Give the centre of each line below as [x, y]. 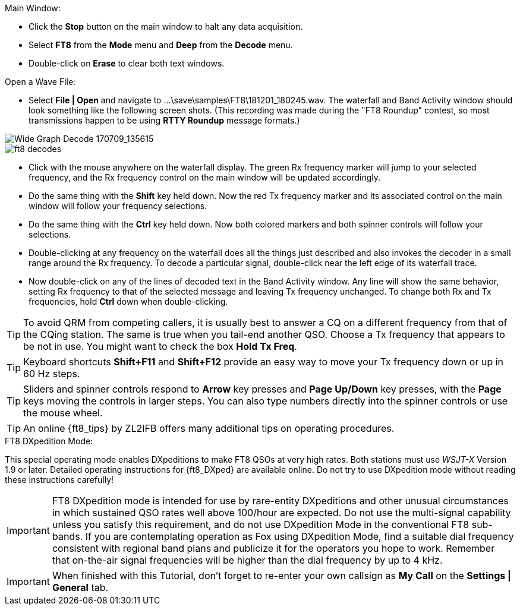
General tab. [80, 587]
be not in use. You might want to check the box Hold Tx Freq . [160, 346]
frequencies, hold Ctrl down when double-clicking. [128, 301]
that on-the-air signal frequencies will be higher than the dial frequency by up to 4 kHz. [247, 560]
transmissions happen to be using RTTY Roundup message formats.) [164, 120]
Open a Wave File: [40, 82]
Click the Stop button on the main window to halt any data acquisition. [166, 26]
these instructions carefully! [59, 480]
